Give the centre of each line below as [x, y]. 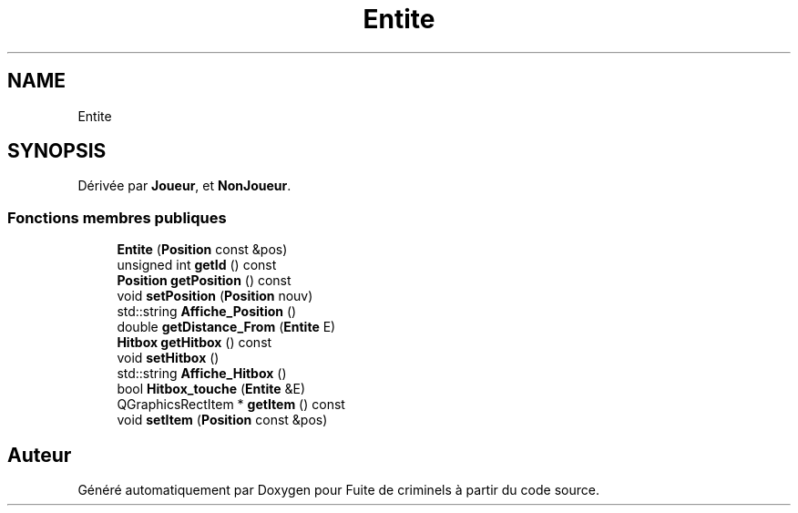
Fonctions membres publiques [117, 217]
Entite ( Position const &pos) [202, 250]
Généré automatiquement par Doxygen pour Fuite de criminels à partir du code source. [338, 490]
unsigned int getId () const [197, 265]
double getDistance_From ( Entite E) [226, 327]
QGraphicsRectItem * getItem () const [231, 405]
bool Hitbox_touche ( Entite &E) [211, 389]
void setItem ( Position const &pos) [222, 420]
